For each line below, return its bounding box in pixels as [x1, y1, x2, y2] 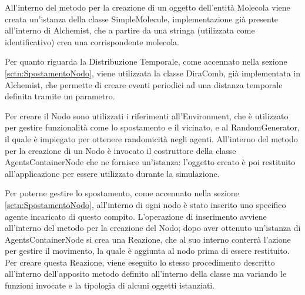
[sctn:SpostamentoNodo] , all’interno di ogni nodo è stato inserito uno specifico [5, 198, 286, 210]
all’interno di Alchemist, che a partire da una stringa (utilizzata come [5, 24, 255, 36]
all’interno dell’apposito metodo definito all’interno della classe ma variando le [5, 267, 287, 280]
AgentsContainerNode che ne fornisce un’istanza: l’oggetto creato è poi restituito [5, 156, 296, 168]
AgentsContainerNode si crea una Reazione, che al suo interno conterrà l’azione [5, 233, 291, 245]
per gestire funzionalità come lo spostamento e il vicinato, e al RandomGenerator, [5, 121, 300, 133]
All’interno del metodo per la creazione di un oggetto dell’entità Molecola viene [5, 1, 290, 13]
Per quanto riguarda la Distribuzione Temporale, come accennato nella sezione [5, 55, 287, 68]
